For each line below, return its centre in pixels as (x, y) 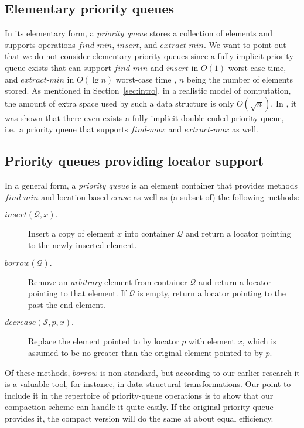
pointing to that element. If (77, 293)
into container (149, 233)
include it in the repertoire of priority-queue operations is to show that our (139, 395)
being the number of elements (240, 79)
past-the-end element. (67, 304)
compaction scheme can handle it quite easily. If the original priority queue (139, 407)
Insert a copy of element (71, 233)
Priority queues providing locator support (134, 161)
